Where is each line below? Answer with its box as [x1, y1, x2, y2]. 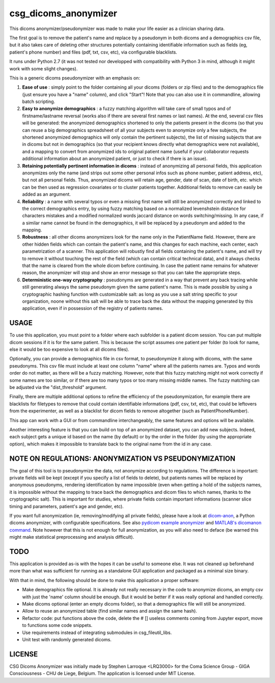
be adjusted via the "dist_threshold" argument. [9, 384, 107, 390]
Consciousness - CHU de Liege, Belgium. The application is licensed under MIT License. [9, 670, 196, 676]
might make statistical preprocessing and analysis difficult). [9, 534, 134, 540]
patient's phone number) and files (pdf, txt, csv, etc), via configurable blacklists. [9, 49, 178, 55]
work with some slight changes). [9, 65, 78, 71]
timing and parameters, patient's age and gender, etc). [9, 503, 124, 509]
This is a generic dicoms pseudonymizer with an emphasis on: [9, 74, 140, 81]
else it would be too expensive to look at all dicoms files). [9, 347, 129, 353]
